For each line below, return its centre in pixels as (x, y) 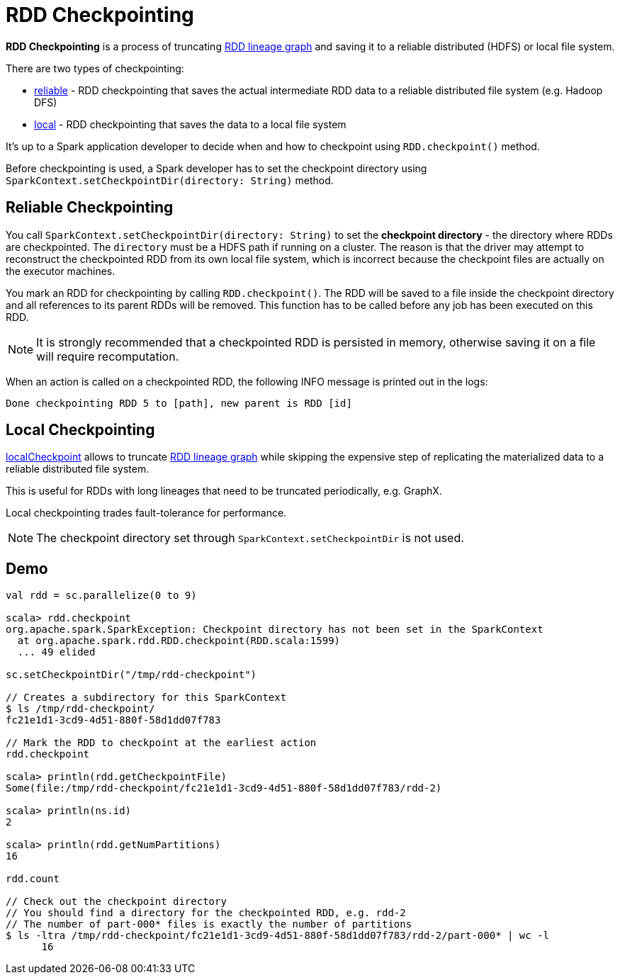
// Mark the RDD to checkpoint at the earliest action (161, 743)
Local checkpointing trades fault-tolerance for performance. (146, 513)
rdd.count (33, 879)
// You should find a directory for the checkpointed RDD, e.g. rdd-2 (206, 913)
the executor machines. (61, 271)
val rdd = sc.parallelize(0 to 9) (101, 596)
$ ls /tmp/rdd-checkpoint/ (80, 709)
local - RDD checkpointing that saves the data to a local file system (190, 124)
